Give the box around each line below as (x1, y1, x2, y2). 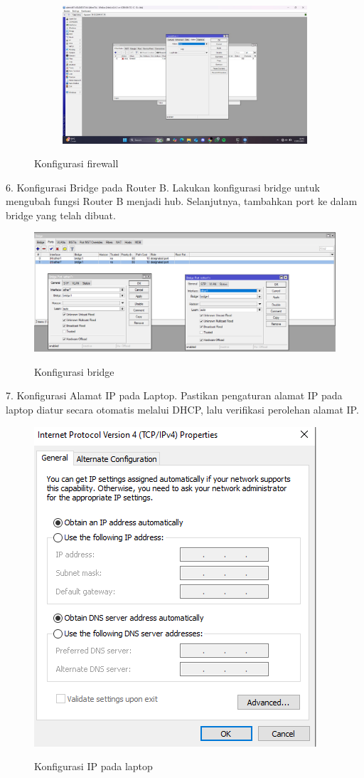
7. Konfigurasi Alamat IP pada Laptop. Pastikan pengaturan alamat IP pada (6, 388, 343, 403)
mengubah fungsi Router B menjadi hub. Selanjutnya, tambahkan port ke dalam (6, 194, 358, 209)
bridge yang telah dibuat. (6, 207, 116, 222)
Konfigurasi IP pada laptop (34, 759, 153, 774)
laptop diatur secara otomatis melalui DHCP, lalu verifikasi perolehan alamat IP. (6, 401, 359, 416)
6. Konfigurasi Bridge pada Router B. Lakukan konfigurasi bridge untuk (6, 179, 320, 194)
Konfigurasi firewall (34, 156, 119, 171)
